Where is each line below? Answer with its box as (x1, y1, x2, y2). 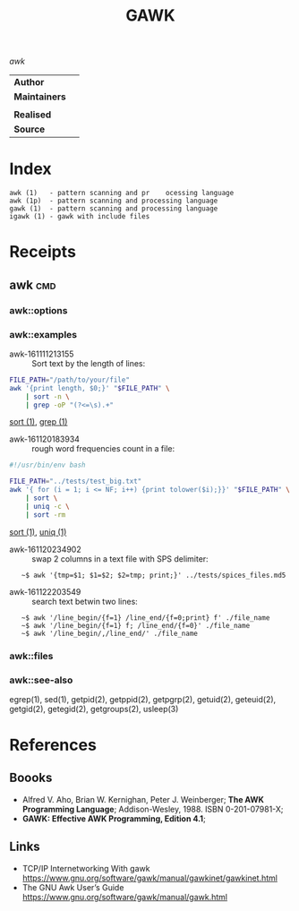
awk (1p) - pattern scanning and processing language (9, 196, 218, 206)
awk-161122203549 (9, 586, 81, 597)
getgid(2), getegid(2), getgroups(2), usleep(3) (9, 703, 179, 714)
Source (13, 123, 46, 135)
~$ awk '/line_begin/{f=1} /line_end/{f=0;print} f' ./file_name (21, 613, 270, 623)
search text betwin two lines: (31, 596, 139, 606)
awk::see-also (9, 674, 73, 686)
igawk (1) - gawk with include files (9, 212, 150, 221)
